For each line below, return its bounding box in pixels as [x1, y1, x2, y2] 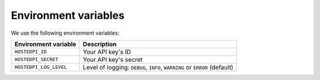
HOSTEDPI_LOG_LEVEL [14, 64, 68, 71]
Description [83, 40, 117, 48]
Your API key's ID [83, 48, 132, 56]
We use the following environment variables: [11, 29, 120, 36]
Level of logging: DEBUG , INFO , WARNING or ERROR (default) [83, 63, 233, 71]
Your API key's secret [83, 55, 143, 64]
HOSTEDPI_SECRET [14, 56, 59, 63]
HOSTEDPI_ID [14, 49, 47, 55]
